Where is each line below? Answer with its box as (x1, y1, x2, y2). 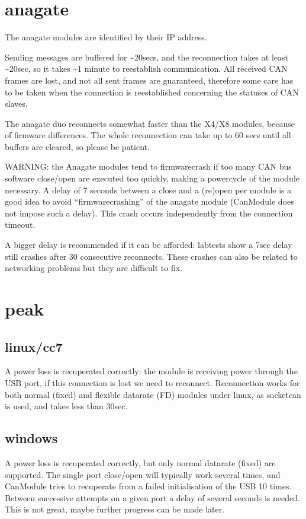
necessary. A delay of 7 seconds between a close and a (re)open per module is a (5, 183, 292, 196)
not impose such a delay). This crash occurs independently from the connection (5, 206, 293, 219)
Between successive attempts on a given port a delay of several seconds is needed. (5, 491, 300, 504)
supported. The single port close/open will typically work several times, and (5, 468, 281, 480)
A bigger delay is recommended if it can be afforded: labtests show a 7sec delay (5, 238, 292, 251)
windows (5, 429, 58, 447)
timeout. (5, 218, 36, 231)
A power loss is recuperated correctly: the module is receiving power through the (5, 365, 298, 377)
